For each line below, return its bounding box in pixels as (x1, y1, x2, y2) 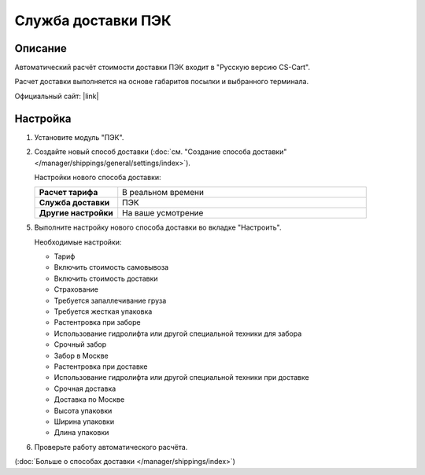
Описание (14, 42, 67, 55)
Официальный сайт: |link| (14, 91, 99, 101)
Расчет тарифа (39, 187, 98, 198)
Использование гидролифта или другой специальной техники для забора (54, 329, 302, 338)
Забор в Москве (54, 351, 109, 360)
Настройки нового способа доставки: (34, 172, 161, 182)
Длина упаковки (54, 428, 109, 437)
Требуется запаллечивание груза (54, 296, 167, 305)
